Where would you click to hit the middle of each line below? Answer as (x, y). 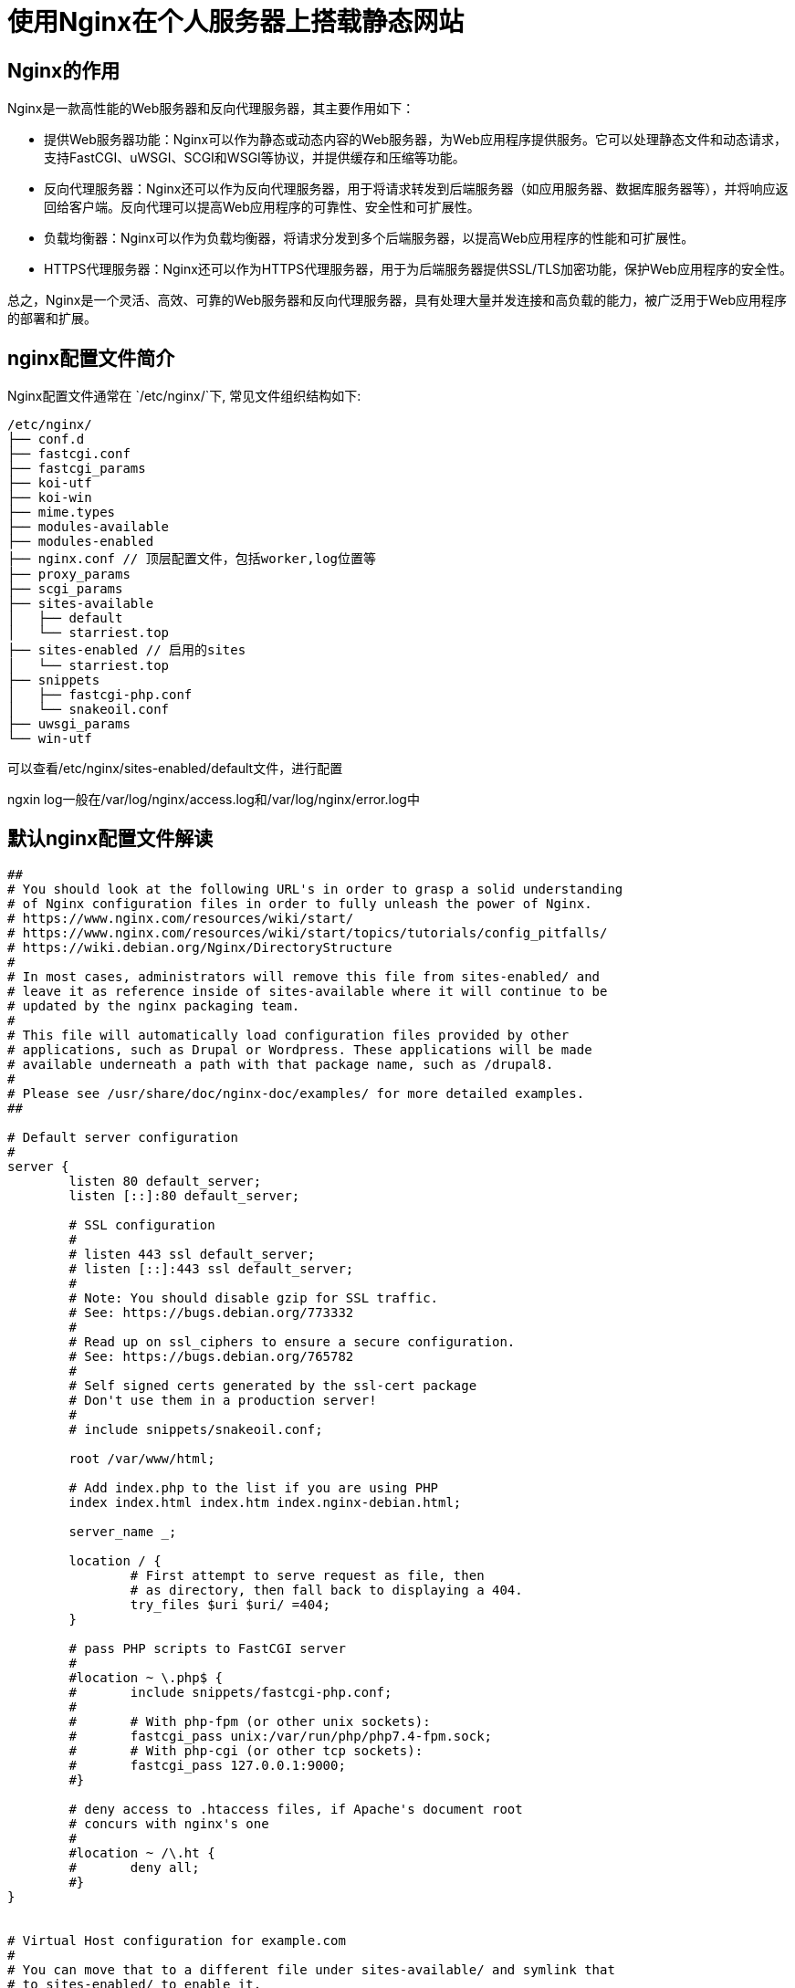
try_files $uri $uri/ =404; (230, 1604)
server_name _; (123, 1531)
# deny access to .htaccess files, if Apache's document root (296, 1809)
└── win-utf (50, 739)
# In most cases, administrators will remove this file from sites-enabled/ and (304, 976)
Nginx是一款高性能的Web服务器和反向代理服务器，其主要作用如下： (211, 109)
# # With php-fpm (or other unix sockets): (250, 1721)
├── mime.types (62, 513)
